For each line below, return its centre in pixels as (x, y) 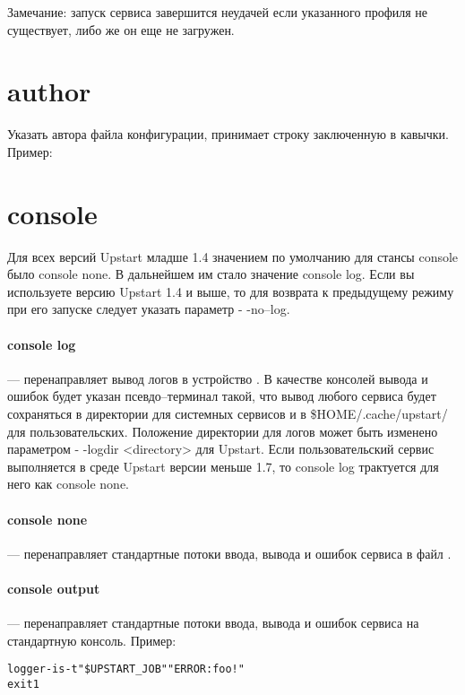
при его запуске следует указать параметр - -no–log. (149, 309)
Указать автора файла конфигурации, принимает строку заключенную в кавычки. (228, 134)
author (49, 91)
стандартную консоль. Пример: (92, 640)
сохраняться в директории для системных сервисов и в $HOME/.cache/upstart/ (228, 413)
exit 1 (23, 684)
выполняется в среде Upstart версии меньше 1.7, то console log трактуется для (223, 466)
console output (54, 588)
